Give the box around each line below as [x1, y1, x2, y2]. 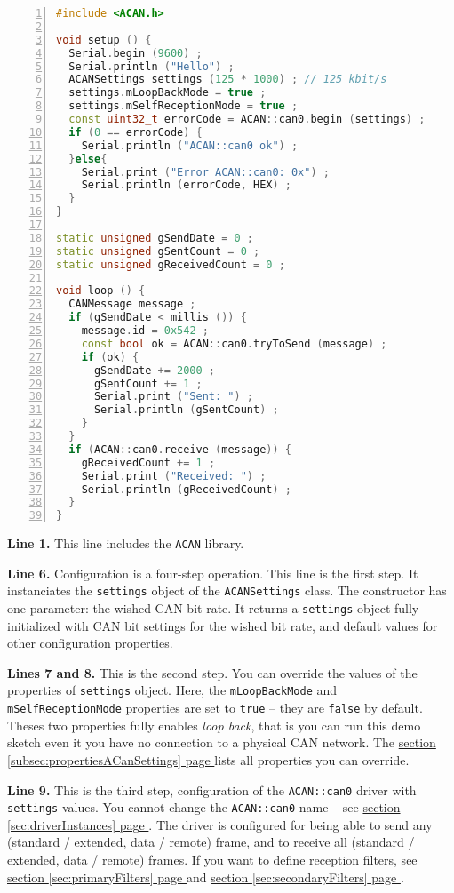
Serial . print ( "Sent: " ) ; [93, 390, 253, 403]
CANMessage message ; [68, 298, 196, 311]
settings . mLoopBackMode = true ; [68, 86, 267, 100]
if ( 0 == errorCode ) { [68, 125, 203, 139]
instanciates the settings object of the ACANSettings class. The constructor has [7, 581, 447, 600]
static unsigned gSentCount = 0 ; [56, 244, 260, 258]
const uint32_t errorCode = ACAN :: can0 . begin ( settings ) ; [68, 113, 426, 125]
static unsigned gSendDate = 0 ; [56, 231, 254, 244]
